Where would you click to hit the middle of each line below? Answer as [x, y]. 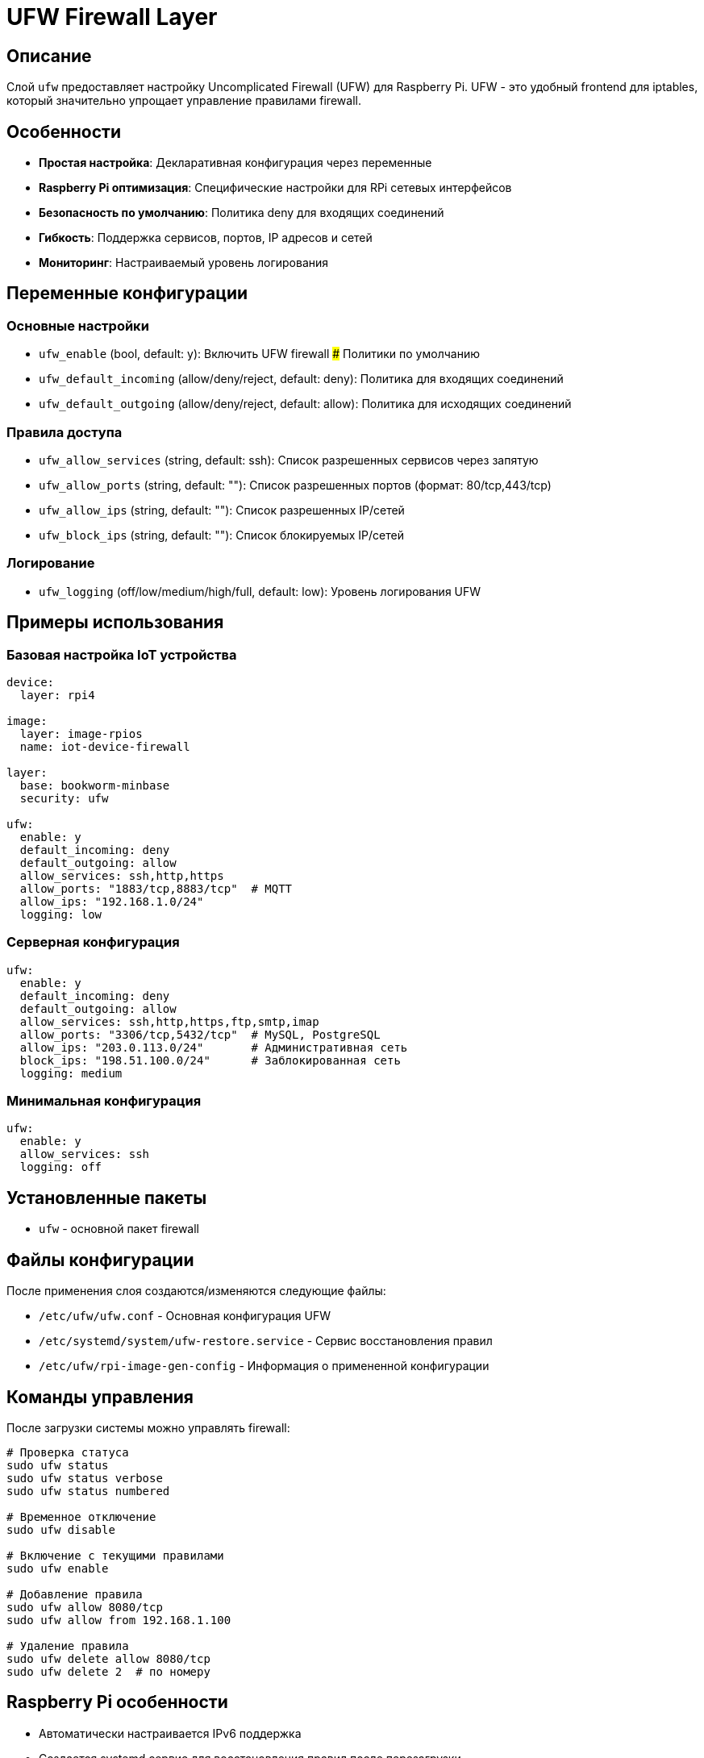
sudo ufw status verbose [85, 1478]
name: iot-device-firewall [105, 746]
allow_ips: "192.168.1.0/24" [112, 901]
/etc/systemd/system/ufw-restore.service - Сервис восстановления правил [266, 1341]
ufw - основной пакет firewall [119, 1229]
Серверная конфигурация [93, 942]
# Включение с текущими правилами [115, 1555]
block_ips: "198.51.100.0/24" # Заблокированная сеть [210, 1060]
